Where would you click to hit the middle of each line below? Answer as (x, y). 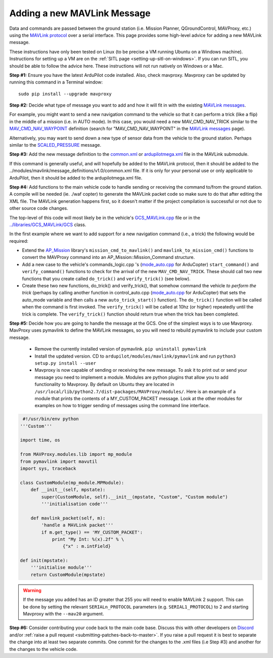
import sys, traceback (48, 469)
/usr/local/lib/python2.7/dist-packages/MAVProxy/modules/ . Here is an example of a (135, 391)
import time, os (40, 440)
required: (19, 241)
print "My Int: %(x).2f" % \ (88, 539)
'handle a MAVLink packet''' (77, 525)
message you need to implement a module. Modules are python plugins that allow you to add (131, 377)
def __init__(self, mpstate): (68, 490)
